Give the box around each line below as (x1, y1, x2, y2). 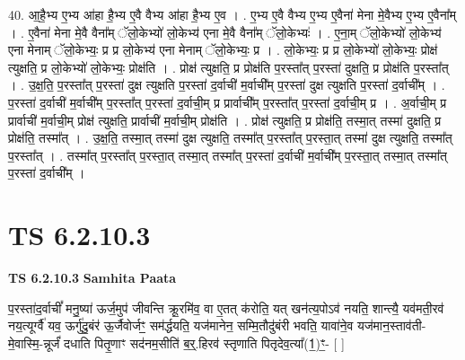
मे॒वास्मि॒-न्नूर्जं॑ (8, 333, 60, 352)
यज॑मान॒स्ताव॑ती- (356, 316, 426, 335)
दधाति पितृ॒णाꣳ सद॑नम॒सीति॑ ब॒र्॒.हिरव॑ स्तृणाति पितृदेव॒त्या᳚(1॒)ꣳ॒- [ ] (64, 333, 345, 352)
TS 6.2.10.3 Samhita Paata (8, 268, 177, 287)
